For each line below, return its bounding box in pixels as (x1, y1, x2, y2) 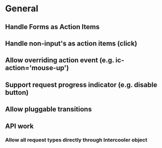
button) (5, 88, 29, 97)
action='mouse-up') (5, 64, 69, 72)
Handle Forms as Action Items (5, 23, 100, 31)
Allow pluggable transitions (5, 105, 92, 113)
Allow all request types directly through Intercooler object (5, 137, 148, 144)
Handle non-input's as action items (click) (5, 39, 138, 47)
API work (5, 122, 34, 130)
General (5, 3, 39, 14)
